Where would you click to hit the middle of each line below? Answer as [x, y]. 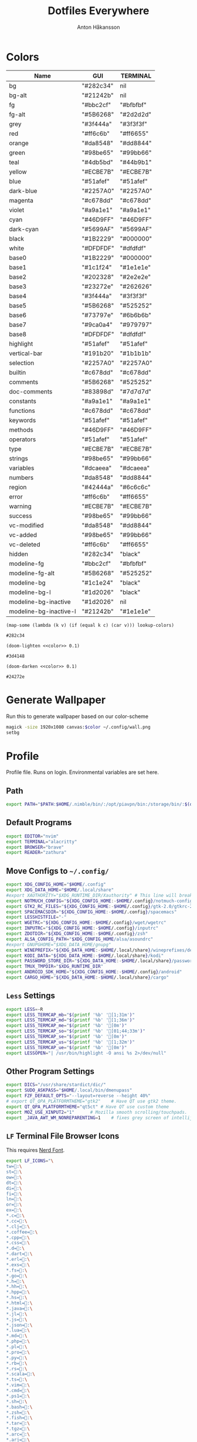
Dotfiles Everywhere [98, 11]
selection [22, 363]
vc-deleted [25, 544]
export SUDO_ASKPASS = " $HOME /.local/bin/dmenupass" [69, 1090]
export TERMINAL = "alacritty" [42, 842]
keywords [23, 420]
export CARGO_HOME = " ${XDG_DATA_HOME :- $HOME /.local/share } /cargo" [87, 977]
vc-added [23, 535]
